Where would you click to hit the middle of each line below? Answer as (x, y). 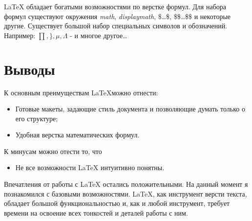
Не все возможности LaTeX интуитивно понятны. (90, 167)
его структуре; (37, 118)
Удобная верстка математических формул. (77, 135)
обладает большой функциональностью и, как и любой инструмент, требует (117, 203)
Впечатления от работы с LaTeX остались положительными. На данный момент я (126, 184)
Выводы (30, 69)
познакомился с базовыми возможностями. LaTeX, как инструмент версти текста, (126, 193)
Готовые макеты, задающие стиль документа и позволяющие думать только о (130, 109)
